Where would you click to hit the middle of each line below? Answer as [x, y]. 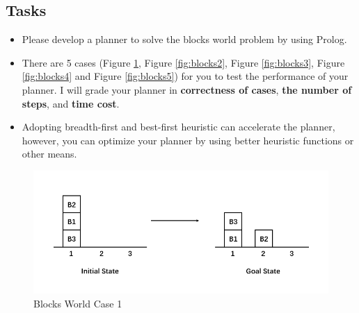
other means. [49, 154]
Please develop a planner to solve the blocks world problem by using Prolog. [184, 39]
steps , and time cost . [71, 103]
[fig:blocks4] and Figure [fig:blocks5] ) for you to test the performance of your [185, 76]
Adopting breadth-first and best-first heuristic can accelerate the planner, [178, 127]
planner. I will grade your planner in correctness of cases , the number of [187, 89]
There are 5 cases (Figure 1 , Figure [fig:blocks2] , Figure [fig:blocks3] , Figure [183, 62]
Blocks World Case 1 [78, 303]
